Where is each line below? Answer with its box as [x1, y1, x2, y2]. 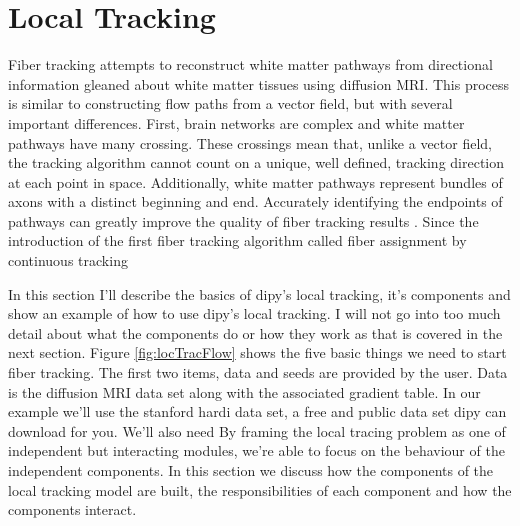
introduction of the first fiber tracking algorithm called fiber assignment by [8, 230, 467, 251]
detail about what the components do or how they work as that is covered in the [8, 322, 503, 343]
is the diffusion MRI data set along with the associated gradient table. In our [8, 381, 481, 402]
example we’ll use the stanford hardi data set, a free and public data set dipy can [8, 401, 507, 422]
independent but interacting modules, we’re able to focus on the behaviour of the [8, 440, 505, 461]
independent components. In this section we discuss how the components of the [8, 460, 494, 480]
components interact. [8, 499, 137, 520]
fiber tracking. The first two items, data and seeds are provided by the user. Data [8, 362, 508, 383]
